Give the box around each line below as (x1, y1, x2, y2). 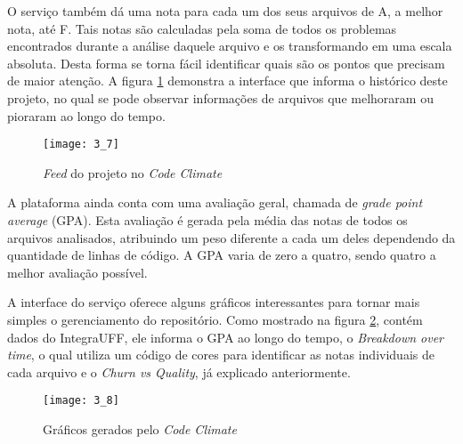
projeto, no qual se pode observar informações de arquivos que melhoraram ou (7, 88, 434, 107)
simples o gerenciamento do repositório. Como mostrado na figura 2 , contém (7, 310, 423, 328)
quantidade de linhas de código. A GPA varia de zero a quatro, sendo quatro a (7, 246, 436, 264)
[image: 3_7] (43, 138, 119, 151)
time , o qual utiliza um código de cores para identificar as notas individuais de (7, 345, 435, 364)
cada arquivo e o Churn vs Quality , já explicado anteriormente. (7, 362, 351, 381)
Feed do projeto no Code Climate (43, 163, 223, 182)
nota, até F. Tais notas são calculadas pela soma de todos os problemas (7, 19, 397, 37)
